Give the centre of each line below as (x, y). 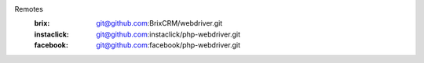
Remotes (29, 9)
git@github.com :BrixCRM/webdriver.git (159, 23)
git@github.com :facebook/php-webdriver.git (168, 45)
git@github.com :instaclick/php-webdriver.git (168, 34)
